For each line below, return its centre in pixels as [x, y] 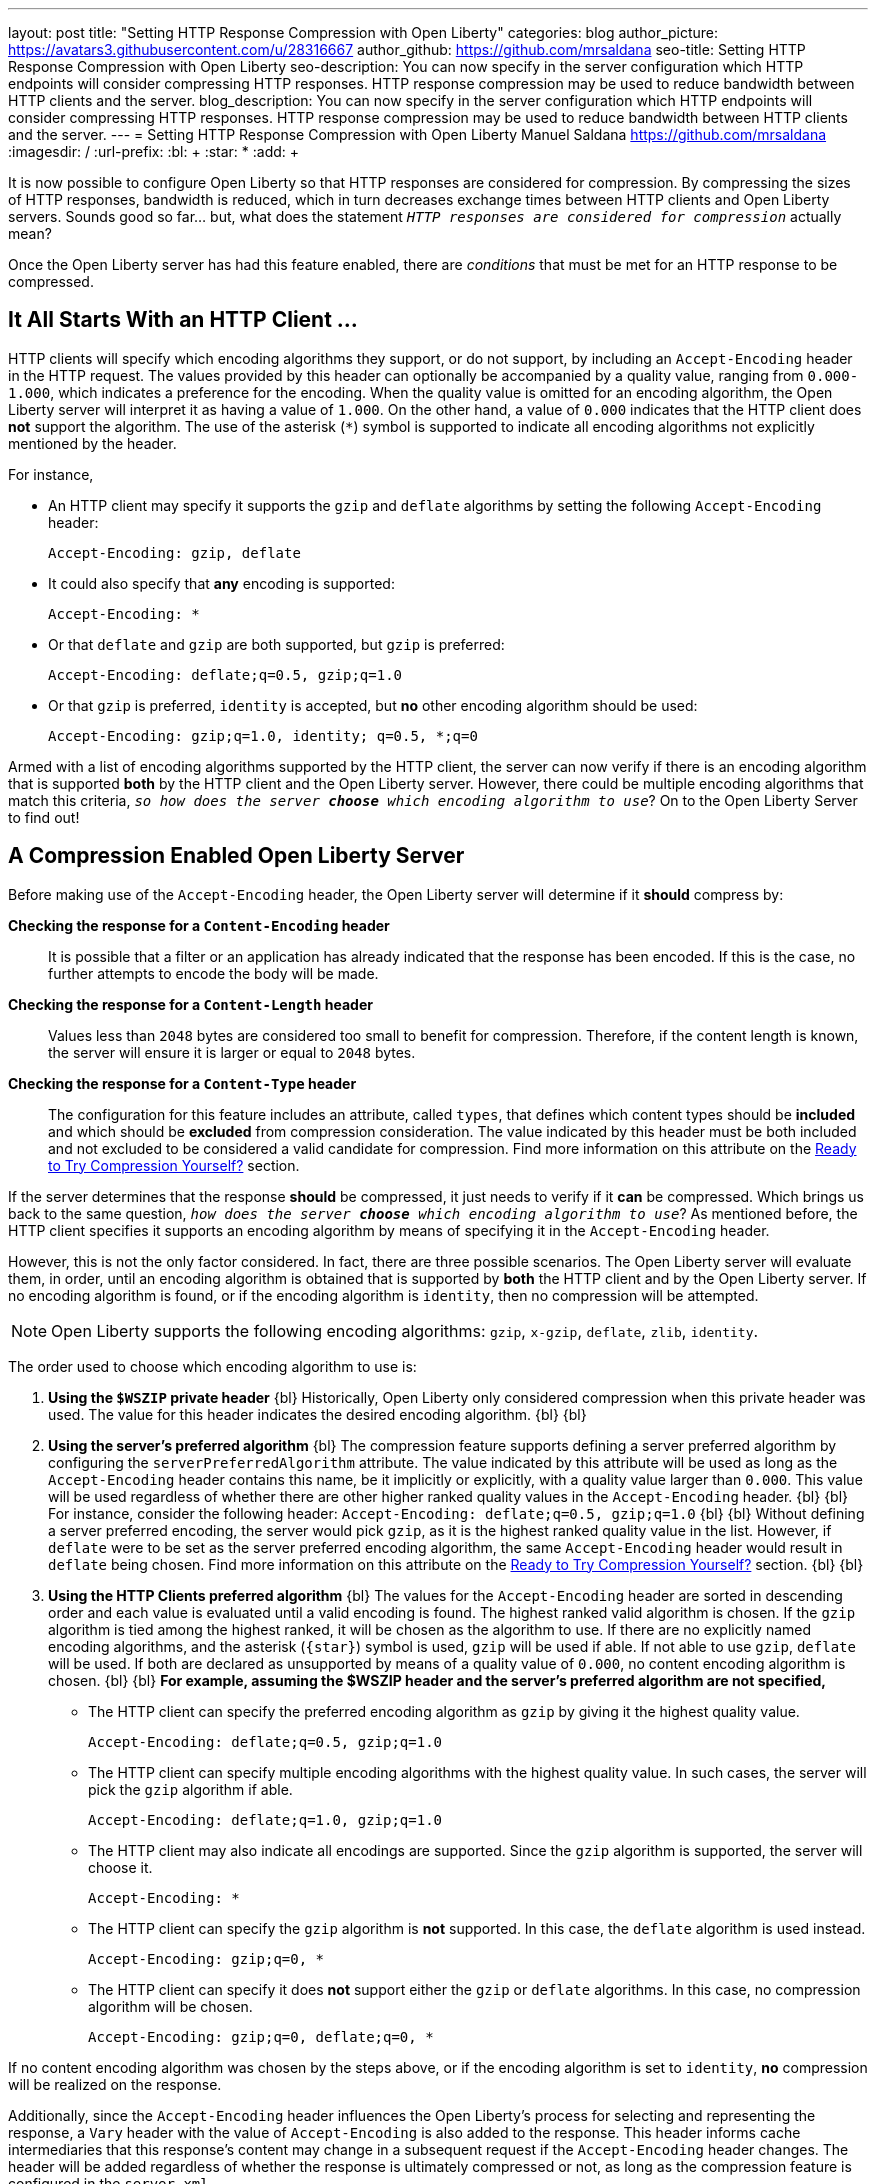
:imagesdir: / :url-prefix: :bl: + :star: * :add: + [154, 151]
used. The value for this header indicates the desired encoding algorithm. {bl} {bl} [317, 1414]
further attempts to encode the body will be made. [213, 973]
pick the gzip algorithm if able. [190, 1789]
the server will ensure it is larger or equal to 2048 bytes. [232, 1052]
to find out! [44, 817]
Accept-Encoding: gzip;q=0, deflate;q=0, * [261, 2036]
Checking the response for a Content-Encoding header [199, 925]
